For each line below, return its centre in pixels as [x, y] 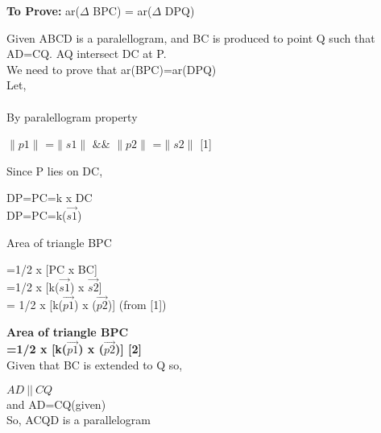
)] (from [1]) [137, 304]
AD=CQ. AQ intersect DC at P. [87, 54]
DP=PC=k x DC [50, 198]
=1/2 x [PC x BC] [52, 269]
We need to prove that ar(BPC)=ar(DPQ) [112, 69]
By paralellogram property [72, 116]
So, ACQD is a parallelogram [79, 420]
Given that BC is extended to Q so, [95, 364]
